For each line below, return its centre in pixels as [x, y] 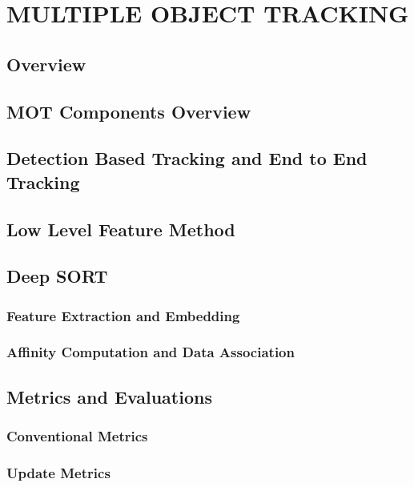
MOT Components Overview [129, 111]
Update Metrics [58, 472]
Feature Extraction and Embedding [123, 315]
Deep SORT [57, 276]
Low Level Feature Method [121, 229]
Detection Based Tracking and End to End [187, 158]
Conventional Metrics [77, 436]
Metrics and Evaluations [109, 396]
